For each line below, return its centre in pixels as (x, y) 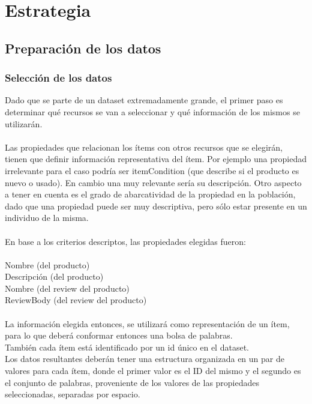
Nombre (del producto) (47, 264)
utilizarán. (24, 123)
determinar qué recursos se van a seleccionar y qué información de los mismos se (152, 111)
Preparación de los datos (83, 48)
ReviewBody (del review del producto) (76, 300)
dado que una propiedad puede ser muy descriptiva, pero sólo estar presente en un (156, 206)
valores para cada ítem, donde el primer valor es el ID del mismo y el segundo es (153, 371)
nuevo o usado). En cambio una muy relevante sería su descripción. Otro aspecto (153, 182)
